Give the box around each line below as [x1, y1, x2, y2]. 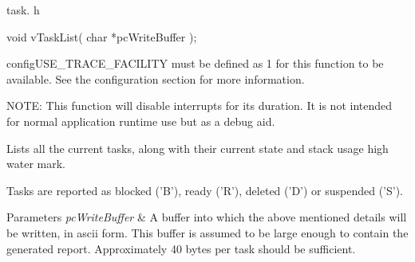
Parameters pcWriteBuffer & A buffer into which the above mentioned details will [6, 209, 407, 225]
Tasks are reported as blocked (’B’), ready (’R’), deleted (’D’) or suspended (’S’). [6, 182, 404, 198]
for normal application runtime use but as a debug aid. [6, 112, 275, 129]
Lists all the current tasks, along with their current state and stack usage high [6, 139, 389, 156]
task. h [6, 2, 40, 18]
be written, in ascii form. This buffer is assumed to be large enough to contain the [6, 224, 409, 240]
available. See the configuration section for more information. [6, 70, 305, 87]
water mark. [6, 155, 65, 172]
